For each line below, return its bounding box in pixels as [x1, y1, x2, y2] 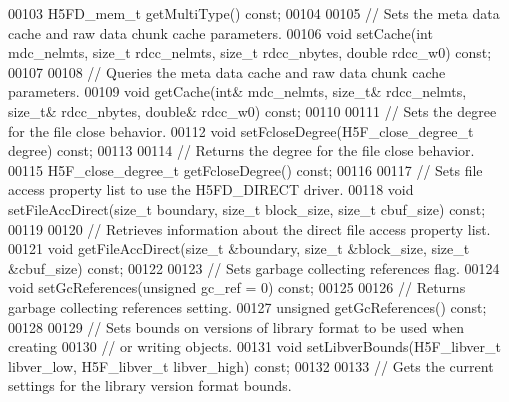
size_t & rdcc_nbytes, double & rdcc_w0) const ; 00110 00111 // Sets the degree [8, 100, 497, 121]
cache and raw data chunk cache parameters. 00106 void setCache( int [8, 22, 433, 43]
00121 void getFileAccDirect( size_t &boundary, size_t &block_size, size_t [8, 238, 470, 259]
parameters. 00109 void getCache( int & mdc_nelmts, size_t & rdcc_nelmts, [8, 81, 467, 102]
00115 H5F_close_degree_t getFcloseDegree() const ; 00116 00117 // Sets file [8, 159, 483, 180]
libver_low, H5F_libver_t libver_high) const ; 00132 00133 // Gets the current [8, 355, 494, 376]
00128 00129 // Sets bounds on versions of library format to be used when [8, 316, 464, 337]
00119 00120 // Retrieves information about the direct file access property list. [8, 218, 491, 239]
